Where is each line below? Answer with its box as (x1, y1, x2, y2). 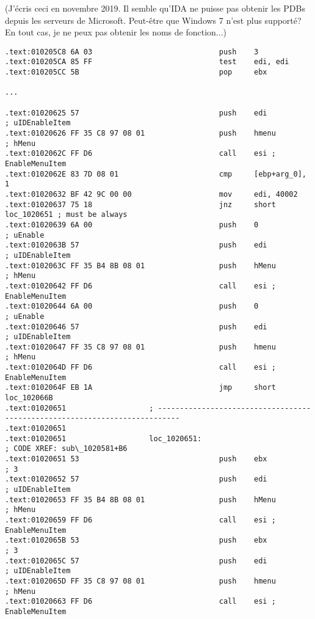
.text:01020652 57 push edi (5, 475, 267, 484)
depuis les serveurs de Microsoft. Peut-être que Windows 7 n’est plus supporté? (5, 13, 302, 26)
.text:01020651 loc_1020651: (5, 434, 202, 443)
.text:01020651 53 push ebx (5, 455, 267, 464)
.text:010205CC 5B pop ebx (5, 68, 267, 77)
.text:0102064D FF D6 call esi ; (5, 363, 276, 372)
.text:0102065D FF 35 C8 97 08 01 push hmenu (5, 576, 276, 585)
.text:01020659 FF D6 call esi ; (5, 515, 276, 524)
